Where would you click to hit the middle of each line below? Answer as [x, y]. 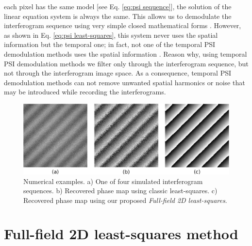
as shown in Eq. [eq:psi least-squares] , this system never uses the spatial [111, 35]
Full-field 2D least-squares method [121, 233]
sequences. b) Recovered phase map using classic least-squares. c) [120, 191]
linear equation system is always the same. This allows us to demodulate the [118, 16]
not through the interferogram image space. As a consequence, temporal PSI [118, 73]
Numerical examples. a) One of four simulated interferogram [113, 181]
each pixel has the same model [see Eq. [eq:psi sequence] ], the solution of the [118, 6]
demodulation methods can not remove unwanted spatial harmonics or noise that [125, 82]
